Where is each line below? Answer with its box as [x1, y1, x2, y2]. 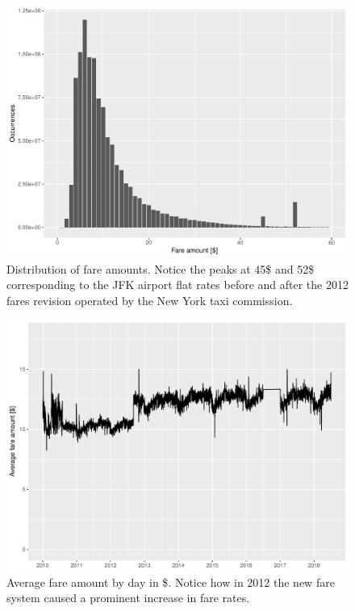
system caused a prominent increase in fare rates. [6, 589, 250, 606]
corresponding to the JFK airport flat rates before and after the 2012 [6, 276, 349, 293]
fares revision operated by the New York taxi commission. [6, 291, 293, 308]
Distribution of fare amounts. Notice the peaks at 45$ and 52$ [6, 260, 315, 277]
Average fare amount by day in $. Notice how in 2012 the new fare [6, 573, 335, 590]
